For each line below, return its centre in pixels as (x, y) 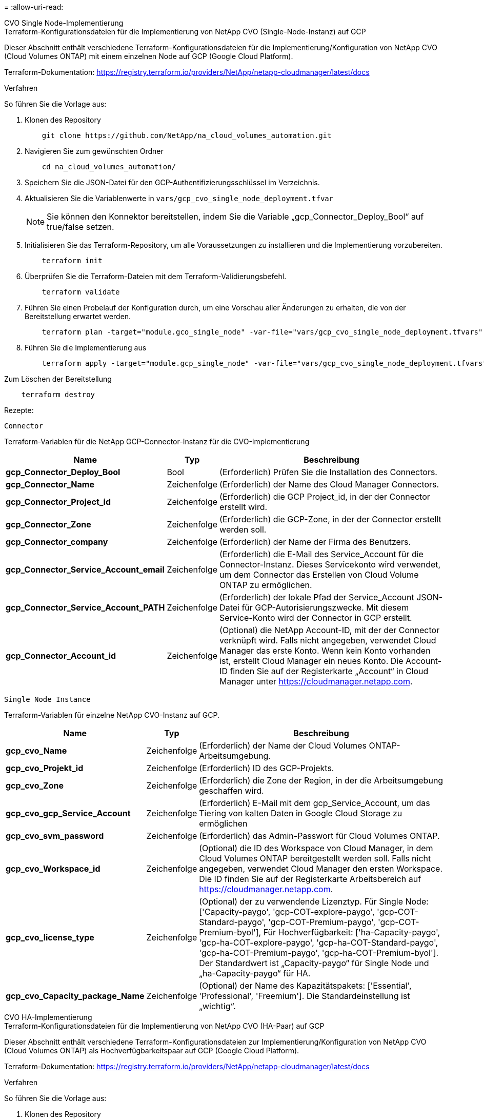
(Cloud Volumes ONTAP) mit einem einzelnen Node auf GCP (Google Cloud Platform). (149, 56)
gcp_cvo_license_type (50, 937)
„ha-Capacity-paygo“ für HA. (255, 973)
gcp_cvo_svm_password (55, 836)
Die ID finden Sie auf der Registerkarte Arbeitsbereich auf (310, 879)
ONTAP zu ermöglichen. (266, 585)
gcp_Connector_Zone (48, 524)
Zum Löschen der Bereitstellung (58, 379)
